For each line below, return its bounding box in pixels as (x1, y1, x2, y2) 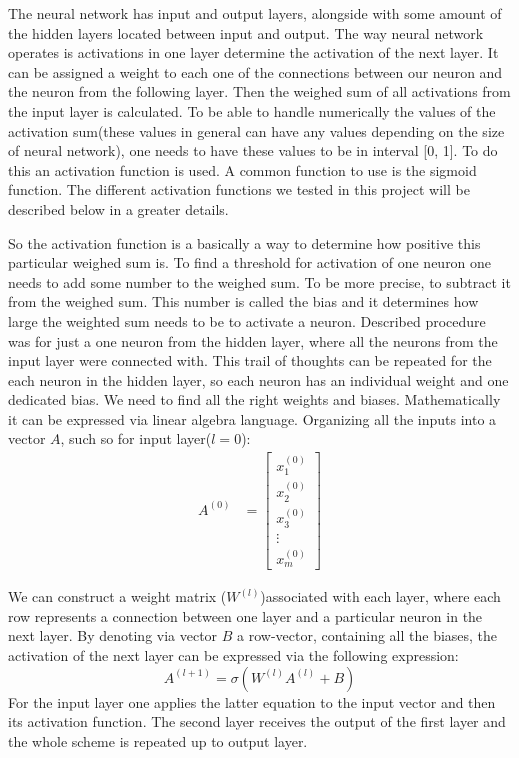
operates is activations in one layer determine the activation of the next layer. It (8, 42, 499, 63)
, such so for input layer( (60, 428, 212, 449)
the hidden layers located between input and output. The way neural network (8, 22, 484, 43)
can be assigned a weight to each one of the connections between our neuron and (8, 61, 503, 82)
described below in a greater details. (8, 198, 229, 219)
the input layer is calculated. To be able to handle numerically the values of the (8, 100, 496, 121)
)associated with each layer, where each (260, 586, 501, 607)
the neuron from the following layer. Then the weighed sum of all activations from (8, 81, 511, 102)
